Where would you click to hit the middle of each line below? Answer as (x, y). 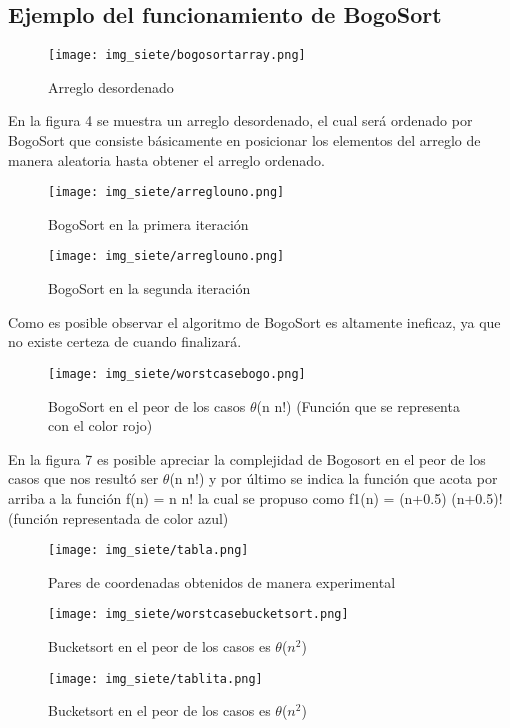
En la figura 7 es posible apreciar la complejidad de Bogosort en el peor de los (247, 458)
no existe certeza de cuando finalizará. (125, 341)
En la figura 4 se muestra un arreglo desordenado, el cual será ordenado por (240, 120)
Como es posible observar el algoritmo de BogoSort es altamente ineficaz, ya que (254, 321)
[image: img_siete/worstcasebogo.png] (177, 373)
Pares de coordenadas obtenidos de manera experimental (222, 581)
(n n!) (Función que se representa (358, 405)
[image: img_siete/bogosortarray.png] (177, 55)
